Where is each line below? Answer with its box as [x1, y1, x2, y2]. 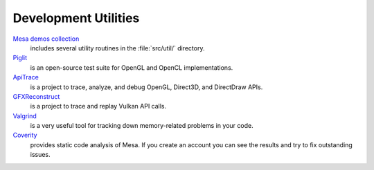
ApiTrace [12, 73, 39, 82]
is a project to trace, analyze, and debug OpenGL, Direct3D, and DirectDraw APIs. [30, 83, 263, 91]
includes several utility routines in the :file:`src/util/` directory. [30, 44, 205, 52]
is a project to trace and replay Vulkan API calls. [30, 102, 167, 111]
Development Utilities [12, 10, 140, 26]
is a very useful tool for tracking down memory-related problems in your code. [30, 122, 253, 130]
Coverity [12, 131, 37, 140]
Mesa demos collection [12, 35, 80, 43]
